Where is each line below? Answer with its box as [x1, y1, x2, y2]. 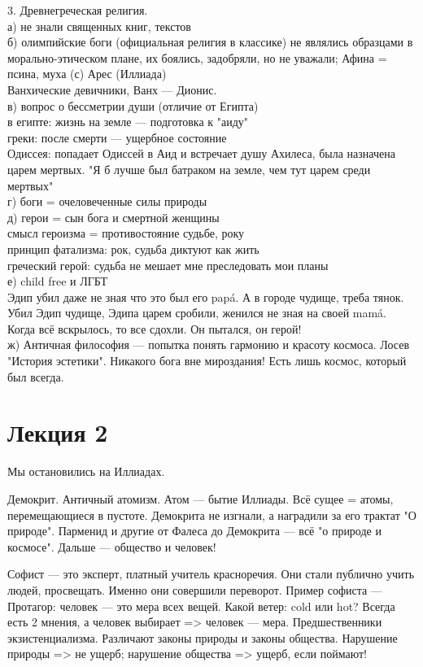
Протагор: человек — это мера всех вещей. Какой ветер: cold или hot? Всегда [7, 597, 395, 614]
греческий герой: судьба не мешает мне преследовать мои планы [7, 256, 329, 273]
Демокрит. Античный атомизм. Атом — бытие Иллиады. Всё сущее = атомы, [7, 490, 394, 507]
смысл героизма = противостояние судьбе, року [7, 225, 245, 242]
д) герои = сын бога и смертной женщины [7, 208, 220, 225]
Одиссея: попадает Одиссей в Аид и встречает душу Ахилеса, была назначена [7, 145, 395, 162]
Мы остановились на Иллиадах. [7, 463, 165, 480]
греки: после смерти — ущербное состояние [7, 129, 227, 146]
